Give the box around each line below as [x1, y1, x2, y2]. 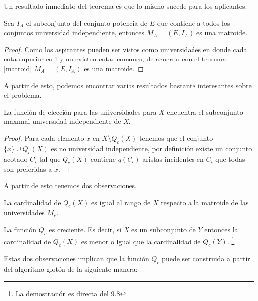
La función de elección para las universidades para [4, 106, 157, 117]
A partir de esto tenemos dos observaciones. [4, 180, 137, 190]
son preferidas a [4, 164, 52, 174]
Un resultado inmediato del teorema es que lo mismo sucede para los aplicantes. [4, 1, 247, 11]
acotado [4, 153, 28, 164]
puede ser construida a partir [162, 253, 250, 264]
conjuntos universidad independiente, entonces [4, 27, 145, 38]
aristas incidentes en [142, 153, 204, 164]
